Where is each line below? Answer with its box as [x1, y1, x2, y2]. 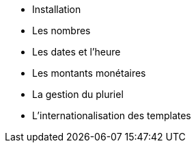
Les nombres [32, 25, 91, 36]
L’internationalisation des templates [32, 110, 191, 121]
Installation [32, 3, 81, 15]
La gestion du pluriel [32, 88, 124, 100]
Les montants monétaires [32, 67, 146, 79]
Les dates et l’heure [32, 46, 121, 58]
